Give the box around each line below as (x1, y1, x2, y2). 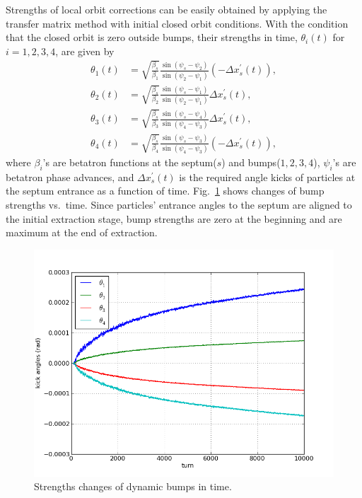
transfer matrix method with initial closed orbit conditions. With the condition (6, 16, 349, 30)
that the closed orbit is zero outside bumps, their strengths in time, (6, 30, 298, 45)
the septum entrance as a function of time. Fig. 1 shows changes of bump (6, 183, 325, 198)
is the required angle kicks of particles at (179, 169, 356, 184)
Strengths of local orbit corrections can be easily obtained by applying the (6, 2, 327, 16)
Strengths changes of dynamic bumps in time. (34, 479, 232, 494)
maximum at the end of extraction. (6, 225, 158, 240)
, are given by (55, 43, 115, 58)
